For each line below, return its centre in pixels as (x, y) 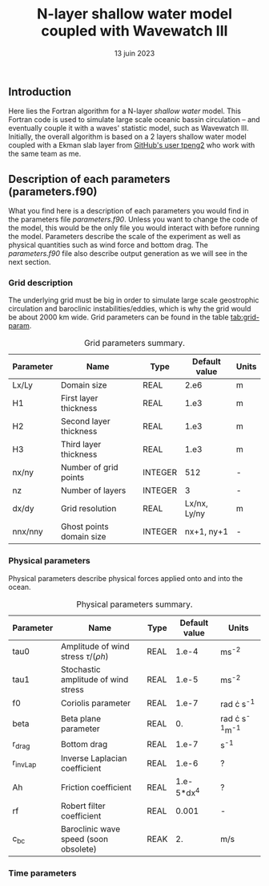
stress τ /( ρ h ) (84, 656)
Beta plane (81, 719)
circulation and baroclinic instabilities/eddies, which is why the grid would (130, 309)
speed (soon (84, 839)
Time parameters (42, 873)
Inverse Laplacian (94, 758)
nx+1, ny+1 (207, 532)
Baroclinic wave (90, 829)
